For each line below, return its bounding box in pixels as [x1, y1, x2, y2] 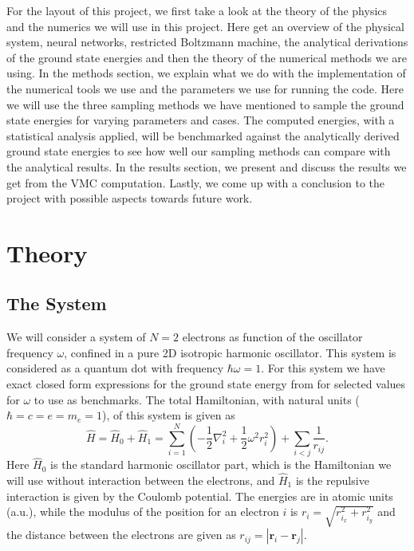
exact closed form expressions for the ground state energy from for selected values [6, 376, 406, 392]
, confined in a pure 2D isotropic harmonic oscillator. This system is [64, 344, 396, 360]
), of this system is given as [101, 407, 235, 423]
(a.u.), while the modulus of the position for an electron [6, 503, 279, 520]
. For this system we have [261, 360, 385, 376]
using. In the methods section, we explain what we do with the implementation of [6, 65, 406, 81]
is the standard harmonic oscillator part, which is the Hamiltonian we [50, 456, 392, 473]
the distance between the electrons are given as [6, 526, 236, 543]
